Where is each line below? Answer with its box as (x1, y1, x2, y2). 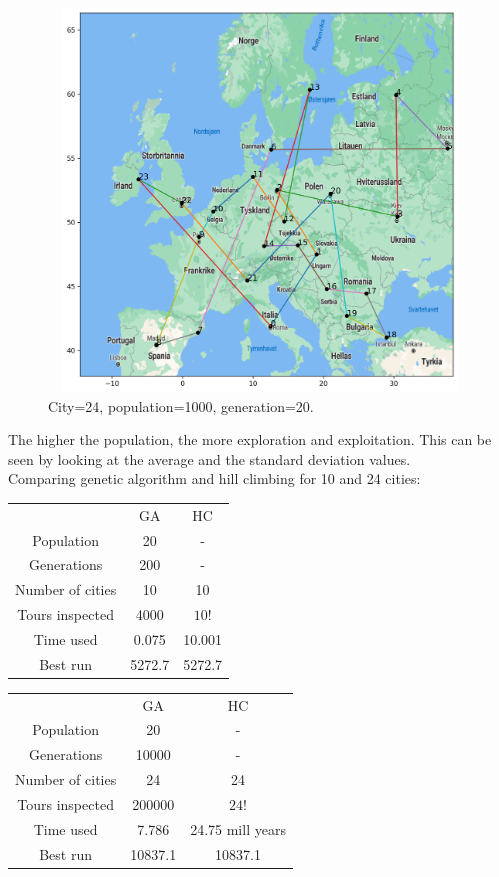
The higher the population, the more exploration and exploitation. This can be (8, 429, 492, 450)
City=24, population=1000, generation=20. (48, 395, 314, 416)
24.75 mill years (190, 818, 286, 839)
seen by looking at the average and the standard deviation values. (8, 448, 411, 469)
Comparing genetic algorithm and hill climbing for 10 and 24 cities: (8, 468, 421, 489)
